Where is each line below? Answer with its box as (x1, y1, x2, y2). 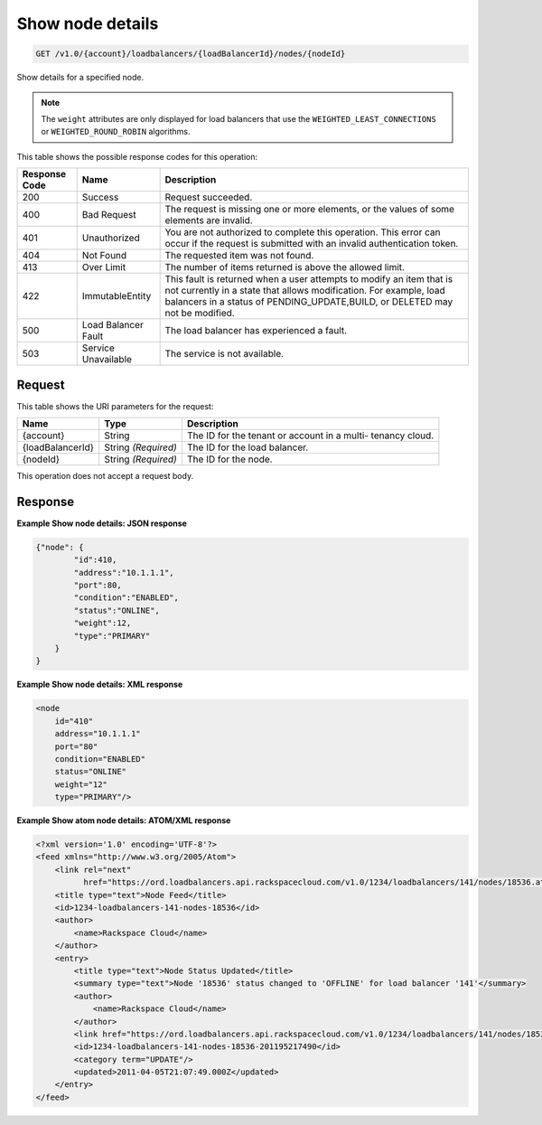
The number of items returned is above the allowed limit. (164, 261, 406, 274)
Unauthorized (81, 231, 140, 244)
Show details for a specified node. (16, 72, 145, 83)
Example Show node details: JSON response (16, 518, 187, 529)
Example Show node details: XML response (16, 679, 183, 690)
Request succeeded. (164, 191, 253, 203)
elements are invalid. (164, 214, 253, 227)
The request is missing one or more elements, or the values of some (164, 203, 455, 216)
